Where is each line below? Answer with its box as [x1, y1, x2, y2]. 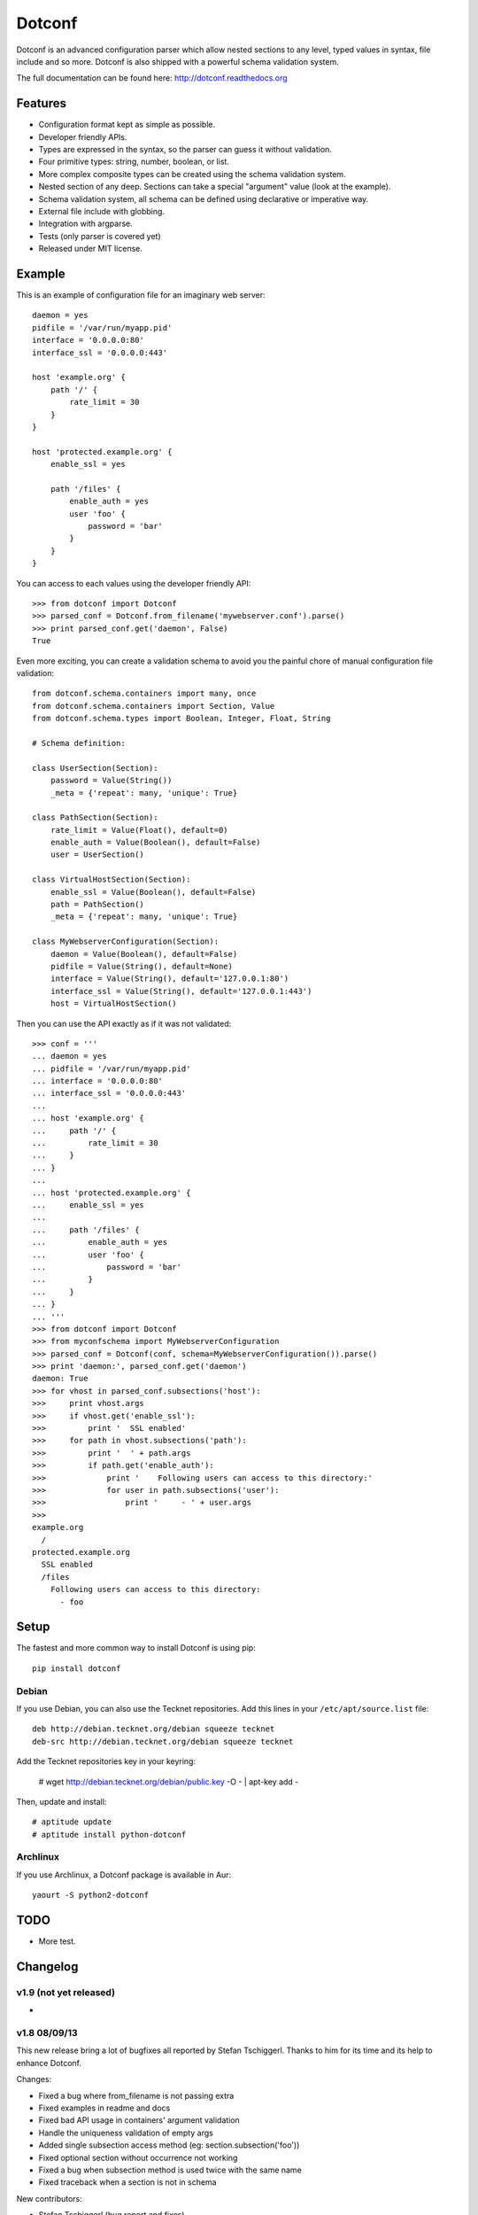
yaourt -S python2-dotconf [32, 1890, 150, 1900]
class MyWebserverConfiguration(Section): [32, 937, 220, 947]
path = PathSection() [50, 899, 145, 910]
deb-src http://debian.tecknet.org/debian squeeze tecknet [32, 1737, 294, 1746]
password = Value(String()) [50, 775, 173, 786]
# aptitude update [32, 1817, 112, 1827]
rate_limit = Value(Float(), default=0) [50, 825, 229, 835]
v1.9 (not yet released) [16, 1986, 115, 1998]
